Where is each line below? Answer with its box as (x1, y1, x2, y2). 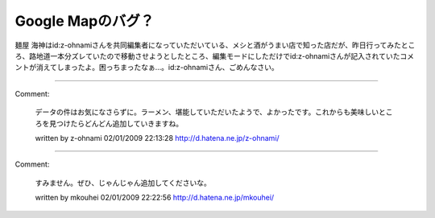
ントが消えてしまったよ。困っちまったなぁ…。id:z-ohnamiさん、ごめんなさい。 (14, 63, 279, 72)
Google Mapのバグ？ (14, 12, 155, 30)
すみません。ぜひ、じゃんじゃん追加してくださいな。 (35, 178, 211, 187)
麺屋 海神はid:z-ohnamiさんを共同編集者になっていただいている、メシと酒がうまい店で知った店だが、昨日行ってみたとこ (14, 40, 416, 50)
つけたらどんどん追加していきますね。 (56, 118, 184, 128)
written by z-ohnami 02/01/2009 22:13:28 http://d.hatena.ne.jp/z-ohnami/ (35, 133, 280, 142)
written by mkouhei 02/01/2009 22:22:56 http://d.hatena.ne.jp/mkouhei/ (35, 193, 275, 203)
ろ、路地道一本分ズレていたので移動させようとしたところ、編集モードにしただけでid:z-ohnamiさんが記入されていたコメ (14, 51, 415, 60)
